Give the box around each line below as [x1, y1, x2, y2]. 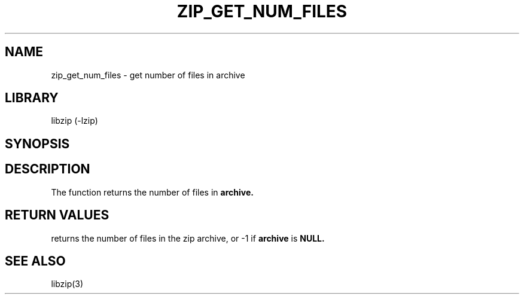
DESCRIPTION [5, 161, 90, 177]
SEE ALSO [5, 253, 66, 269]
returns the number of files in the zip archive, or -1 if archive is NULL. [51, 233, 325, 243]
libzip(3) [51, 279, 84, 289]
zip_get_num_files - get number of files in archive [51, 69, 245, 80]
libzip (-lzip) [51, 115, 98, 126]
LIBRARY [5, 90, 59, 106]
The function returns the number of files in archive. [51, 187, 254, 197]
